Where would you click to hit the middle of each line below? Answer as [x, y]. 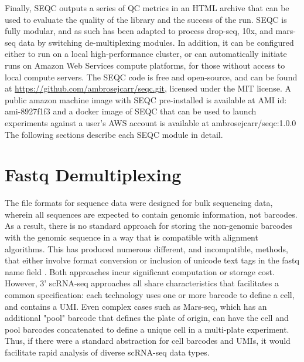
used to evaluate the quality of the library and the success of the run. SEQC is [146, 19]
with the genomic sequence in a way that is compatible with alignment [131, 237]
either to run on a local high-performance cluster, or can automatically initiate [146, 54]
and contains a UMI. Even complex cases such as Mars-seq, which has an [136, 306]
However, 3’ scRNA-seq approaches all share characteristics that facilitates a [142, 283]
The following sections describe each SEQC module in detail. [114, 134]
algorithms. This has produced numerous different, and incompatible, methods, [146, 248]
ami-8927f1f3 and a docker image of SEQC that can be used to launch [131, 111]
